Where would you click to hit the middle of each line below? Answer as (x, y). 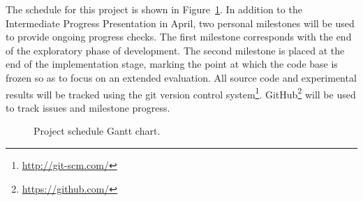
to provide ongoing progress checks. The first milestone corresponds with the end (179, 37)
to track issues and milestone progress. (88, 107)
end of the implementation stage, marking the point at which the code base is (172, 64)
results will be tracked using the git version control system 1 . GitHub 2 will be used (181, 93)
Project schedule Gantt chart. (97, 131)
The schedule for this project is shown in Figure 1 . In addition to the (154, 9)
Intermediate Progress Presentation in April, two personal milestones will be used (180, 23)
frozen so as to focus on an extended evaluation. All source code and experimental (181, 77)
